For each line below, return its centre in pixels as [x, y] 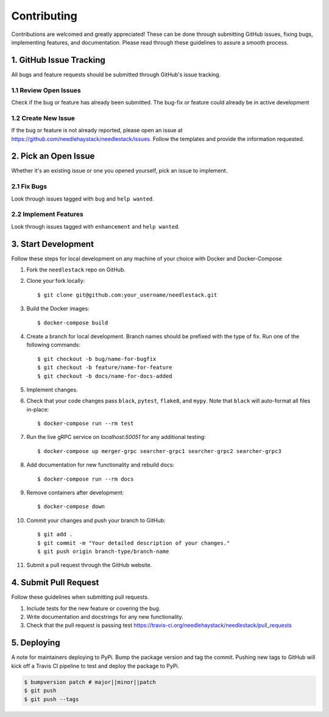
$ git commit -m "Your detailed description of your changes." [134, 543]
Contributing [44, 16]
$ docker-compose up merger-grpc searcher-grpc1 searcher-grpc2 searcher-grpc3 [159, 451]
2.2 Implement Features [47, 215]
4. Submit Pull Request [55, 583]
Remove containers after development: [75, 493]
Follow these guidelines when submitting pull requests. [80, 597]
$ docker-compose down [71, 507]
